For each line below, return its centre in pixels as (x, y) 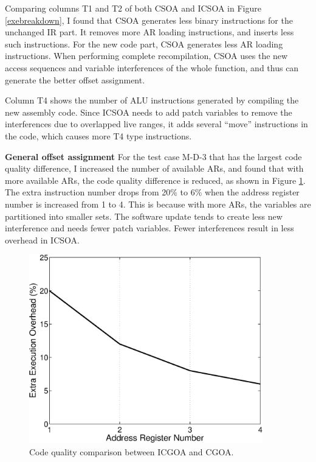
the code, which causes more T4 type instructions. (98, 135)
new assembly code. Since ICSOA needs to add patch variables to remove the (149, 112)
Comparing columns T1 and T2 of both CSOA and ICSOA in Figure (133, 8)
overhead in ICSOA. (42, 240)
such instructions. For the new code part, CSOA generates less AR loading (144, 44)
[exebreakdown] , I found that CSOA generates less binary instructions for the (149, 20)
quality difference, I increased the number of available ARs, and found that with (154, 168)
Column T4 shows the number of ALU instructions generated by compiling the (152, 100)
